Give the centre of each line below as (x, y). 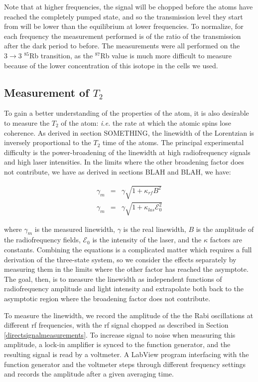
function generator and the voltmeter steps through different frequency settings (125, 364)
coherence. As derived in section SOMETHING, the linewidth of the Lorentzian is (129, 132)
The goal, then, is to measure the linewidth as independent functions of (113, 279)
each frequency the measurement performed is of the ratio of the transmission (123, 36)
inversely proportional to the (48, 142)
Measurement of (47, 92)
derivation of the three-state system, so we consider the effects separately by (120, 259)
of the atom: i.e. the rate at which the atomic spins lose (146, 122)
